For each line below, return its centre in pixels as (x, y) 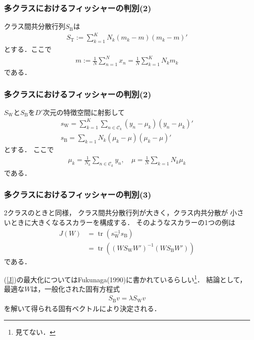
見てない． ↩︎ (35, 332)
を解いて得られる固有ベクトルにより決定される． (83, 308)
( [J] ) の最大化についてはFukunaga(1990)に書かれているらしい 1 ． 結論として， (125, 279)
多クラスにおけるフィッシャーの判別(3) (78, 194)
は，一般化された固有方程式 (75, 289)
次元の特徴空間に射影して (84, 112)
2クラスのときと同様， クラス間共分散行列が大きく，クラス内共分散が (116, 213)
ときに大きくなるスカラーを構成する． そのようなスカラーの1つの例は (123, 222)
